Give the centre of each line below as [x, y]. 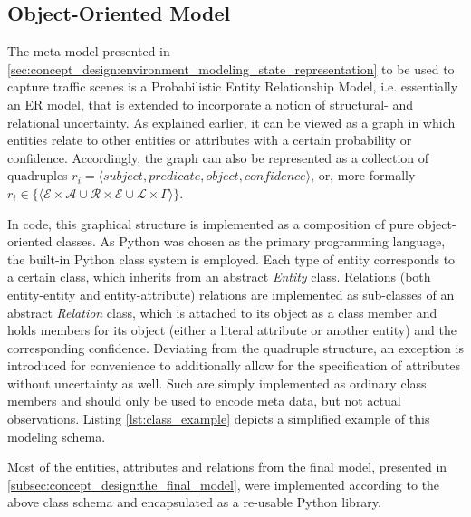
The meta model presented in [89, 51]
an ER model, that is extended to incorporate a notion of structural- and [210, 104]
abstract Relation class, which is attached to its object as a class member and [222, 312]
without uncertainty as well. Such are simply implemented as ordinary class [217, 383]
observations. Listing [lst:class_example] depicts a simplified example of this [219, 419]
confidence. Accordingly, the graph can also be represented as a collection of [218, 157]
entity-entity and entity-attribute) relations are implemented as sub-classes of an [231, 294]
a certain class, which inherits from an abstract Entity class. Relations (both [219, 277]
